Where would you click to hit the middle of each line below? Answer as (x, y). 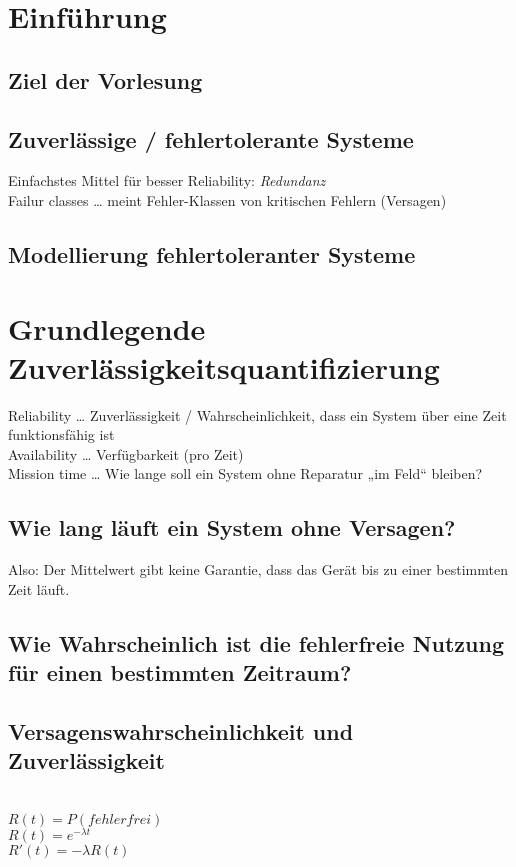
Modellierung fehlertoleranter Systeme (212, 253)
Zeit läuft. (39, 588)
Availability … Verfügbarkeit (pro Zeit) (126, 453)
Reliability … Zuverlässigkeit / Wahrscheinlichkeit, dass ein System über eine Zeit (257, 414)
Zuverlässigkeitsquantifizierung (224, 366)
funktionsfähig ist (61, 434)
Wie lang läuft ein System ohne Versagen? (232, 527)
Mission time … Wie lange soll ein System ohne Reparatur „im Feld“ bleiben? (245, 473)
